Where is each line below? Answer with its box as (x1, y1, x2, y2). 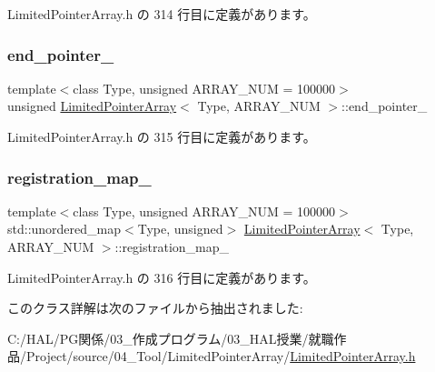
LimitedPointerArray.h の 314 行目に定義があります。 (7, 5, 316, 23)
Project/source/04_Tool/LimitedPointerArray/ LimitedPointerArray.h (25, 347, 416, 366)
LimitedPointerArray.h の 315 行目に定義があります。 (7, 127, 316, 146)
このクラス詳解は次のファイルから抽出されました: (7, 298, 303, 317)
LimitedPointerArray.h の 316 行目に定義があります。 (7, 267, 316, 287)
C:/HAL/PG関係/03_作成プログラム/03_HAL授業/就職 (7, 328, 334, 347)
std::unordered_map (7, 219, 122, 238)
